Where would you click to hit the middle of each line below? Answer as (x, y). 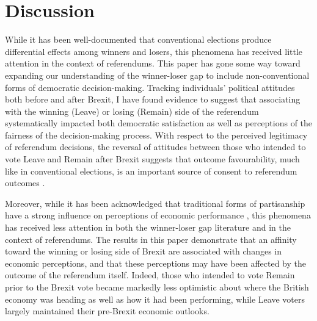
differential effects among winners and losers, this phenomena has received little (154, 51)
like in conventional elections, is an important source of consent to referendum (151, 171)
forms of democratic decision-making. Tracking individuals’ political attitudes (150, 87)
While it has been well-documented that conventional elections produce (138, 39)
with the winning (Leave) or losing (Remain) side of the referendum (132, 111)
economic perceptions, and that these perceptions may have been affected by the (155, 263)
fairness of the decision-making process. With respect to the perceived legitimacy (156, 135)
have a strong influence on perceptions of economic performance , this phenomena (158, 215)
